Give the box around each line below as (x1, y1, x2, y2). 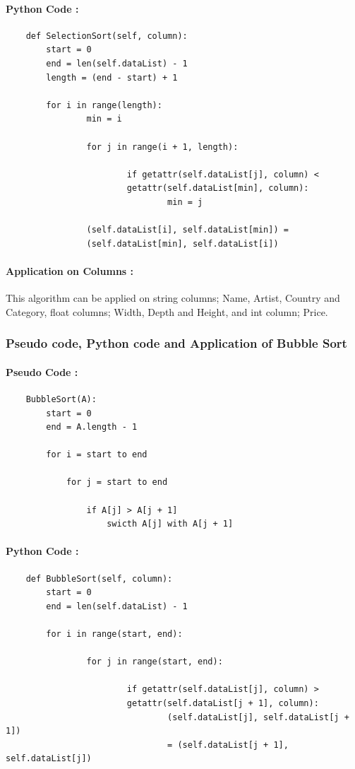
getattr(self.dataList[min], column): (126, 183, 309, 194)
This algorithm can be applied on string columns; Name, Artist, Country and (6, 290, 340, 305)
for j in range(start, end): (86, 657, 223, 667)
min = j (167, 196, 203, 207)
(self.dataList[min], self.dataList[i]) (86, 238, 279, 249)
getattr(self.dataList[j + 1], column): (126, 698, 319, 708)
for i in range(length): (46, 100, 162, 110)
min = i (86, 114, 122, 124)
